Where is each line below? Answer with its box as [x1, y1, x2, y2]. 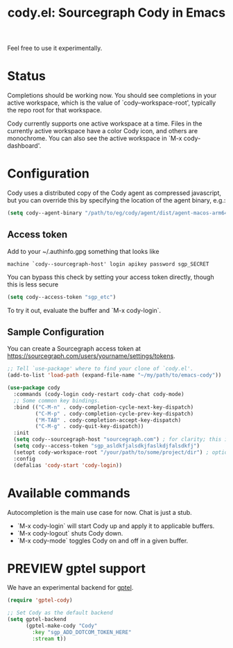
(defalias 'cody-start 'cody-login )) [13, 461, 123, 469]
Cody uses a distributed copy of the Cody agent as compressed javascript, [7, 189, 222, 197]
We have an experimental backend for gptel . [7, 583, 134, 592]
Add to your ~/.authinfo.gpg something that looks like [7, 247, 159, 255]
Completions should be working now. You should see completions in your [7, 92, 217, 100]
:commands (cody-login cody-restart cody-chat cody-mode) [13, 391, 185, 398]
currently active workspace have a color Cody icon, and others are [7, 127, 198, 135]
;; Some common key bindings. [13, 397, 101, 404]
